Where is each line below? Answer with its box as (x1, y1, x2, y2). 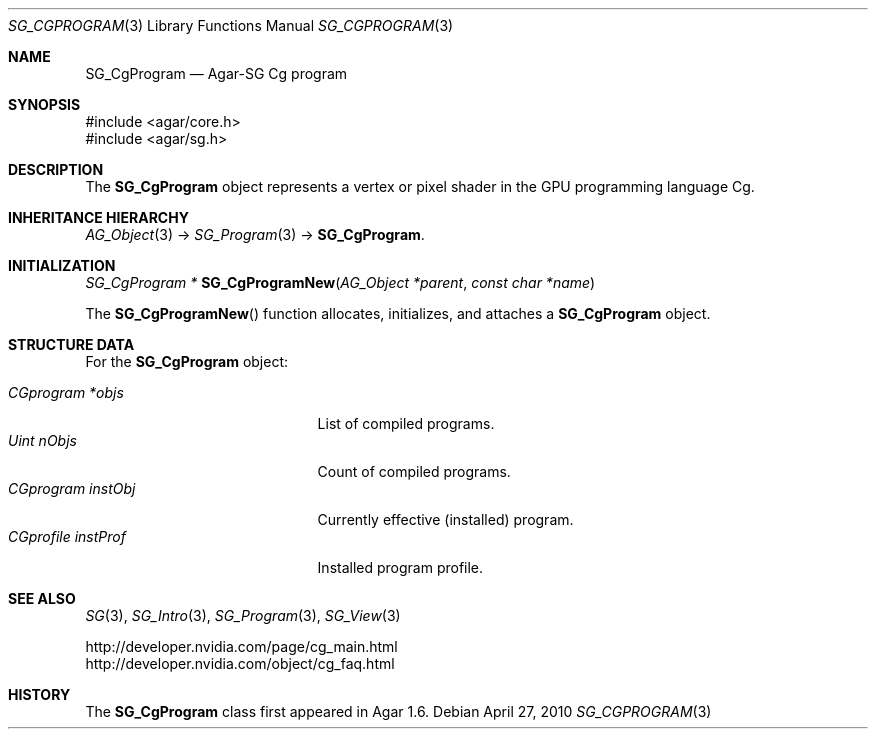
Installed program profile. (317, 559, 484, 576)
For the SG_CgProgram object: (85, 353, 289, 370)
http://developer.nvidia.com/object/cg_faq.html (85, 655, 395, 672)
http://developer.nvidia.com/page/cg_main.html (85, 638, 398, 655)
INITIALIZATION (8, 257, 116, 274)
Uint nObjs (8, 432, 77, 449)
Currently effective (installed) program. (317, 511, 574, 528)
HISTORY (8, 686, 71, 703)
